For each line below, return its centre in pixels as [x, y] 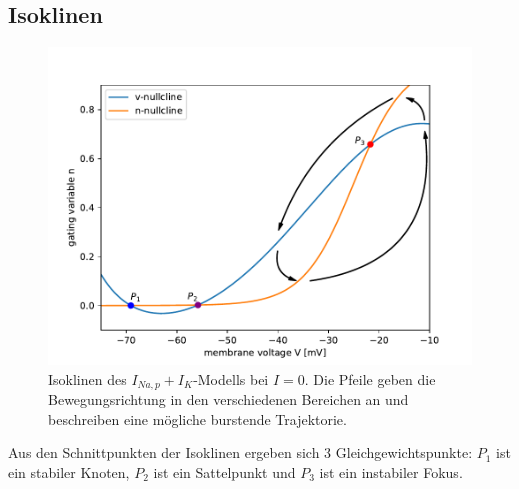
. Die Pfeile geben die [370, 378]
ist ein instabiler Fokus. [391, 472]
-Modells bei [231, 378]
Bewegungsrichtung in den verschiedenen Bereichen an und [228, 399]
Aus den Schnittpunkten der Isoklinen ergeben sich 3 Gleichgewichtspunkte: [240, 452]
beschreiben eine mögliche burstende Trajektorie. [197, 418]
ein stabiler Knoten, [69, 472]
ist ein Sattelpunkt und [224, 472]
